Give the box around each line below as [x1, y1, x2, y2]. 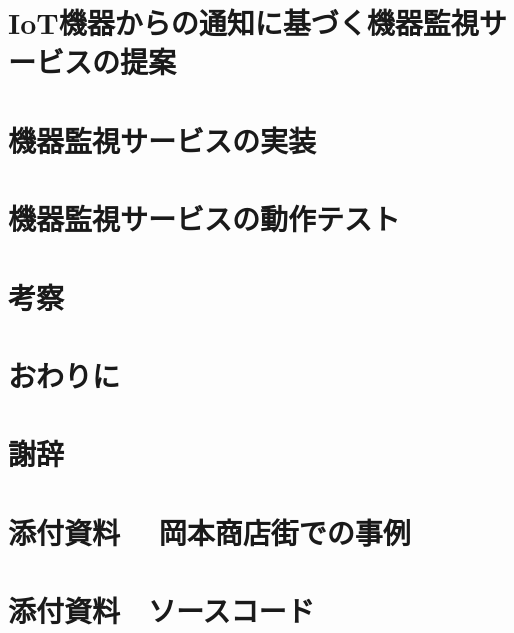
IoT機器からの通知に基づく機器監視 [8, 2, 479, 43]
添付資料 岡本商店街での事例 [8, 511, 411, 552]
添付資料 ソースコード [8, 590, 315, 630]
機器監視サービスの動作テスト [8, 198, 401, 239]
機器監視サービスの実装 [8, 119, 317, 160]
